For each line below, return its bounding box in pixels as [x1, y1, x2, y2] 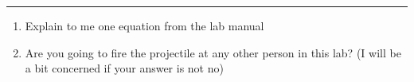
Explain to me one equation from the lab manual [25, 18, 264, 33]
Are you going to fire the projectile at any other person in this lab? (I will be [25, 44, 401, 61]
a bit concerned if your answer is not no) [25, 60, 224, 76]
